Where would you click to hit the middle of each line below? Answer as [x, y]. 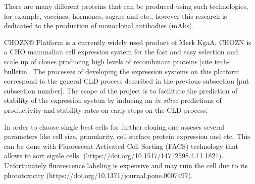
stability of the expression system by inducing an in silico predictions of [113, 100]
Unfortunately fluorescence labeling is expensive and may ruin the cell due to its [126, 165]
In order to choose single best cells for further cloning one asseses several [114, 126]
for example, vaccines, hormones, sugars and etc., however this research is [116, 16]
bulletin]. [18, 71]
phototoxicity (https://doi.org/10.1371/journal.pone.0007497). [98, 175]
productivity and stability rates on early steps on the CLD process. [106, 110]
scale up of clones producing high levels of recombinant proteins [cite [108, 61]
